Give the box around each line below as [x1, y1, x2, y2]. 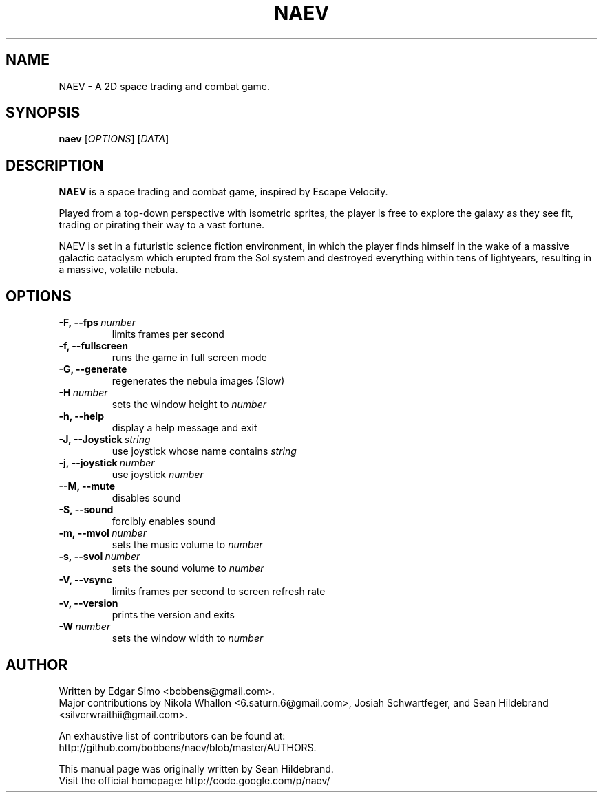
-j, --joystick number [59, 457, 155, 469]
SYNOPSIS [6, 104, 81, 122]
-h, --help [59, 410, 104, 422]
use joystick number [112, 468, 204, 481]
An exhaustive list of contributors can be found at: [59, 729, 286, 742]
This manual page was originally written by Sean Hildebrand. [59, 762, 334, 775]
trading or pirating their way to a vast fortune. [59, 219, 264, 231]
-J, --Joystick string [59, 433, 151, 446]
